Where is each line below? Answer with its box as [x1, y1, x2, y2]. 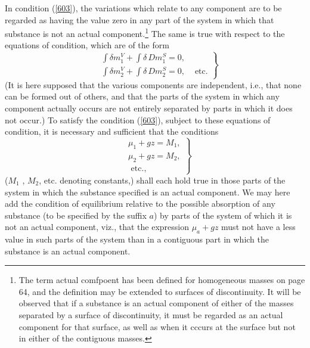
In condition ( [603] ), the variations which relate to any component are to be [5, 2, 282, 14]
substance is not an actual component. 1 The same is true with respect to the [5, 26, 285, 39]
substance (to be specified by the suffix [5, 209, 147, 221]
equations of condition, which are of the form [5, 39, 169, 51]
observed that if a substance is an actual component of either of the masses [18, 297, 294, 309]
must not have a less [221, 220, 296, 233]
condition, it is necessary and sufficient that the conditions [5, 125, 219, 138]
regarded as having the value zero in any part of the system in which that [5, 13, 274, 26]
